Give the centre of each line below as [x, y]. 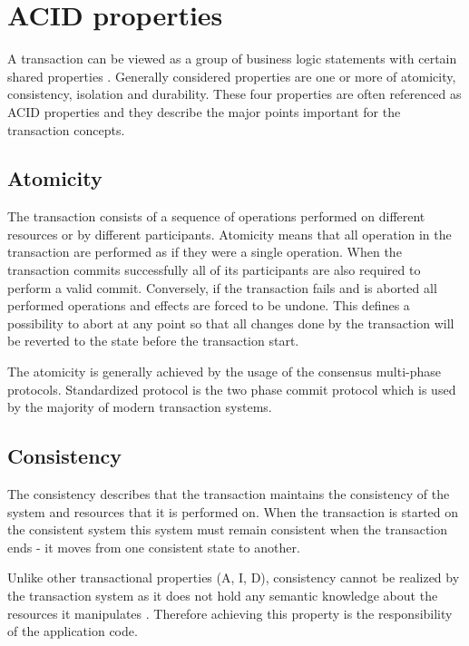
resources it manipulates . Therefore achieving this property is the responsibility [230, 613]
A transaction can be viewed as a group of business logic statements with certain [232, 59]
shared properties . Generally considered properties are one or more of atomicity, [232, 76]
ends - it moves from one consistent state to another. [154, 547]
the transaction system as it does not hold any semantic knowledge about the [223, 595]
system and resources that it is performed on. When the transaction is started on [233, 511]
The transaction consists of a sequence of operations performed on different [216, 216]
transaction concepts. [66, 129]
